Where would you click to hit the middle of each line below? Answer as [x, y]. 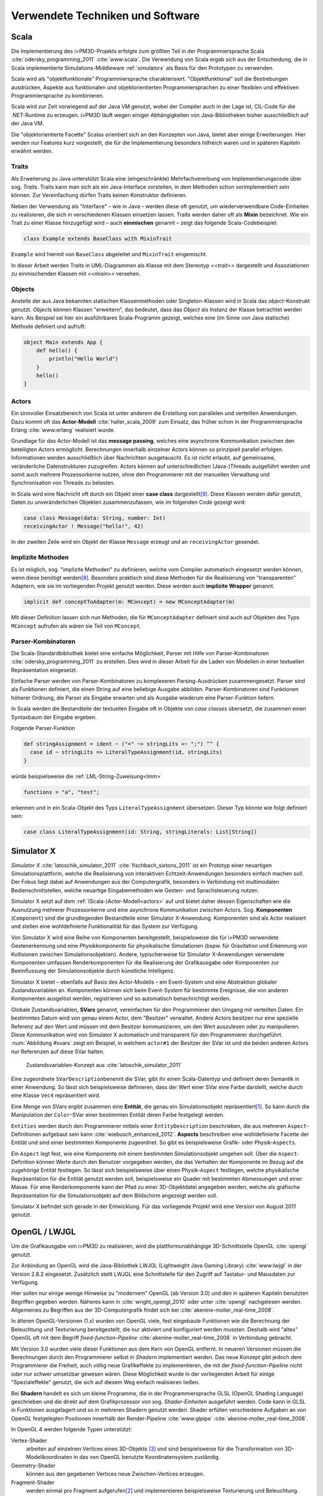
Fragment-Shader [33, 1482]
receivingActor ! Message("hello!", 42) [83, 526]
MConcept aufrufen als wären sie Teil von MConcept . [76, 626]
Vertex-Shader [29, 1440]
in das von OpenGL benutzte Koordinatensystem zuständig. [147, 1457]
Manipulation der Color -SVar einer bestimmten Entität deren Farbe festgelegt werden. [118, 1115]
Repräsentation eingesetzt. [44, 670]
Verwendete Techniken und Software [106, 16]
